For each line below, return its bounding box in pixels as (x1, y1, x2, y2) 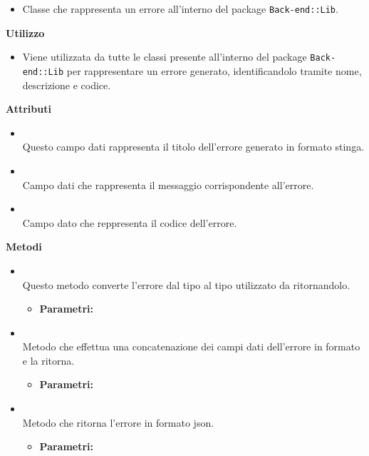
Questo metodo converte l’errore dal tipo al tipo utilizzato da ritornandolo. (22, 277, 350, 292)
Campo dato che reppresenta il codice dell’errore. (22, 215, 237, 230)
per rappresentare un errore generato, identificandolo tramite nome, (66, 63, 362, 78)
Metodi (6, 239, 42, 254)
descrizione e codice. (22, 77, 111, 92)
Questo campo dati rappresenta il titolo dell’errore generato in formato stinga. (22, 139, 365, 154)
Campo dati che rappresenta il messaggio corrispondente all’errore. (22, 177, 314, 192)
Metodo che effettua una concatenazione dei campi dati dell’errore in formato (22, 339, 360, 354)
